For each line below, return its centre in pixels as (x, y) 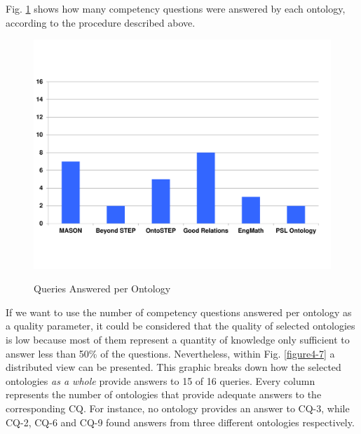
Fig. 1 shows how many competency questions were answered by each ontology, (176, 8)
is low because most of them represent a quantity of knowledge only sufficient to (178, 340)
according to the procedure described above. (101, 22)
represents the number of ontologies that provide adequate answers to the (164, 394)
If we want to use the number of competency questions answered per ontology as (179, 312)
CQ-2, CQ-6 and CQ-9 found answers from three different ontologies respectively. (180, 422)
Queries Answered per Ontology (102, 289)
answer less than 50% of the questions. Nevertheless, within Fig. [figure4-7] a (170, 353)
